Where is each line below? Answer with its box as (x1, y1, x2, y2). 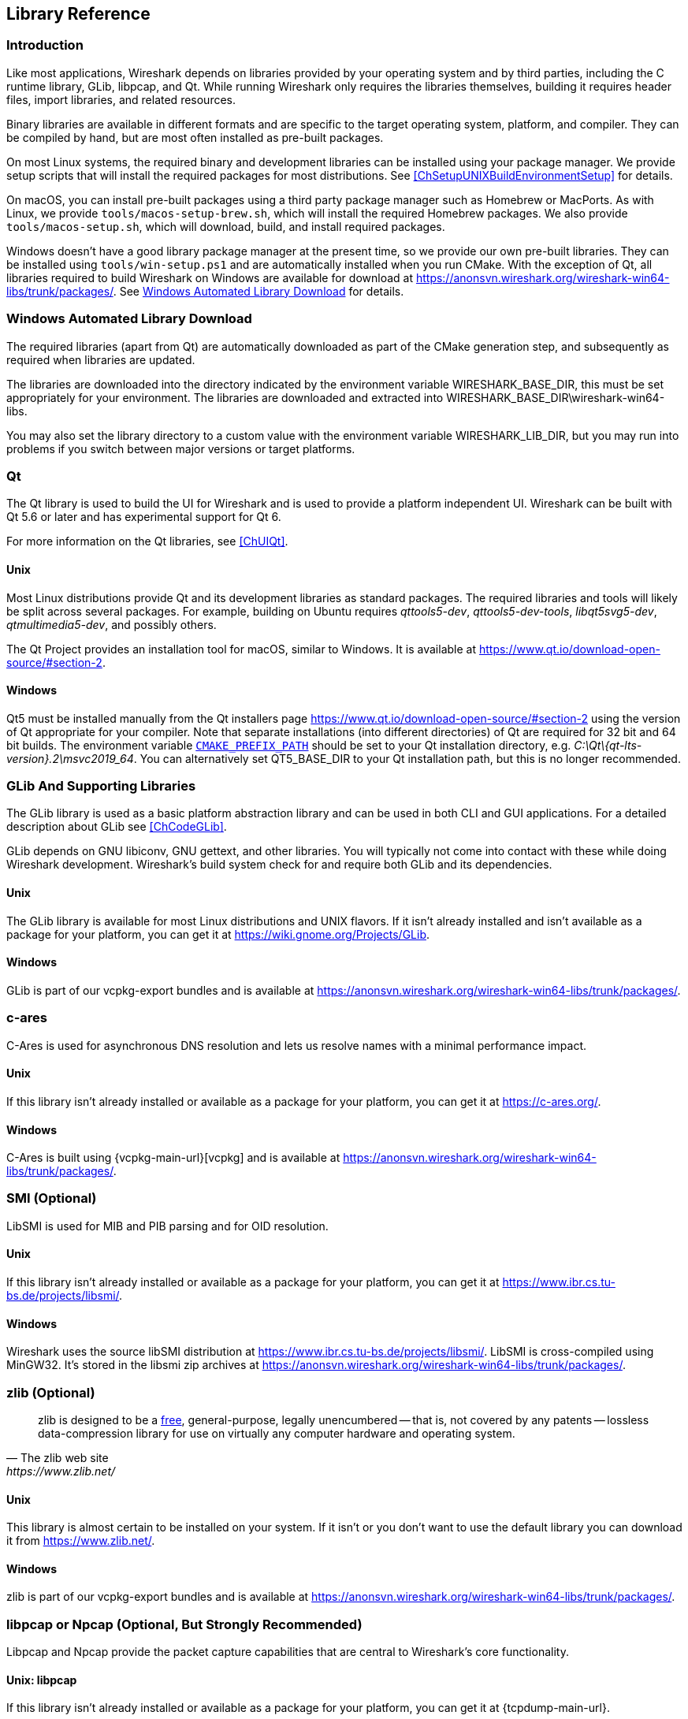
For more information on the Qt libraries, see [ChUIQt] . (6, 534, 288, 549)
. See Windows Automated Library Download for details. (113, 284, 404, 298)
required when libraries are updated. (6, 352, 195, 366)
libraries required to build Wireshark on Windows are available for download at (6, 270, 413, 285)
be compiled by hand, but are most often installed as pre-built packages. (6, 130, 384, 144)
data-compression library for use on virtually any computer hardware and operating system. (38, 1427, 515, 1441)
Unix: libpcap (6, 1672, 77, 1687)
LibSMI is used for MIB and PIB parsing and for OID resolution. (6, 1219, 329, 1233)
